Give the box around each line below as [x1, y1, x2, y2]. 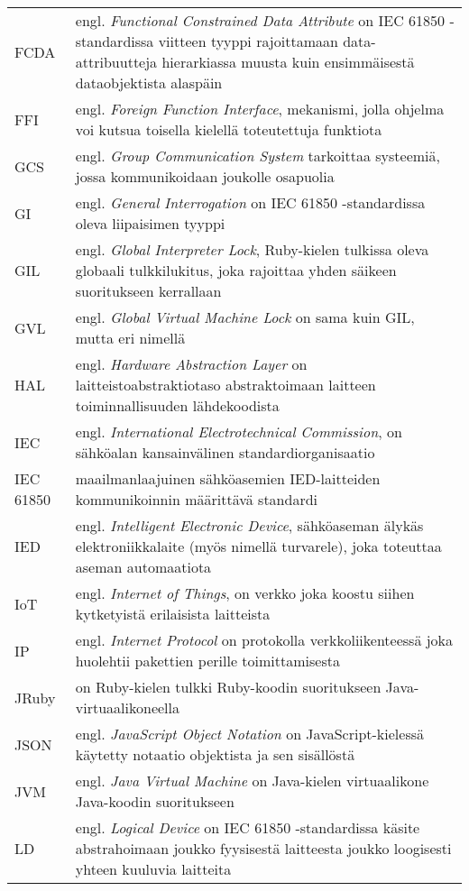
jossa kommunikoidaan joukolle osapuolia [75, 166, 335, 187]
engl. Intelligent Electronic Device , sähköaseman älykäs [75, 515, 424, 536]
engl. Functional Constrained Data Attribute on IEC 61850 [75, 10, 446, 31]
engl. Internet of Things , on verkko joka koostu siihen [75, 583, 415, 603]
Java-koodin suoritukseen [75, 791, 234, 812]
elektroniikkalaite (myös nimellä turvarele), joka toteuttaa [75, 536, 442, 556]
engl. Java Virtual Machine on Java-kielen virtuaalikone [75, 770, 429, 791]
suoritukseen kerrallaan [75, 280, 222, 301]
